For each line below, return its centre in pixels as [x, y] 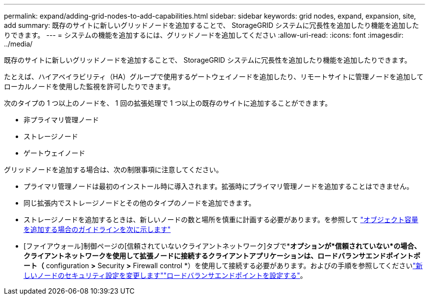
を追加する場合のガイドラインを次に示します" [97, 229]
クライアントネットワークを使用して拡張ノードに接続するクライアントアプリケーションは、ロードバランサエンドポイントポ [222, 256]
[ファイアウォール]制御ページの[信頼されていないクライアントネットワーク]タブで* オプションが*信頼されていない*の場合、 [222, 246]
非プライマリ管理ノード [61, 120]
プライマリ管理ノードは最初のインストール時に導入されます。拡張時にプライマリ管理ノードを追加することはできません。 [218, 186]
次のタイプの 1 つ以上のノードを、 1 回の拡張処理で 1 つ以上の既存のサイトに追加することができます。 [168, 103]
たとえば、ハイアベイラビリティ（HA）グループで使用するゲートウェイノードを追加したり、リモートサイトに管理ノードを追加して [214, 77]
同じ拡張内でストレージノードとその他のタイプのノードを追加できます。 [140, 203]
